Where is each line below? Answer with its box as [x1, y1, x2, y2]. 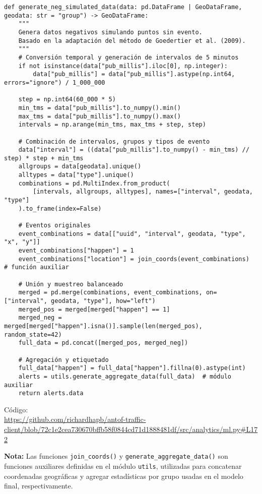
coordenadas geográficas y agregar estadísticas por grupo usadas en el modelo [4, 470, 243, 481]
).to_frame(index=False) [18, 205, 102, 212]
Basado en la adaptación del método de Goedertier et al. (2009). [18, 37, 246, 44]
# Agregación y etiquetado [18, 356, 109, 363]
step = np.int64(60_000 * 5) [18, 96, 116, 103]
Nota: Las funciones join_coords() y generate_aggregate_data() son [4, 451, 228, 461]
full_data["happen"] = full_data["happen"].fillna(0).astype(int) [18, 364, 246, 372]
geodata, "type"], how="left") [51, 297, 156, 304]
